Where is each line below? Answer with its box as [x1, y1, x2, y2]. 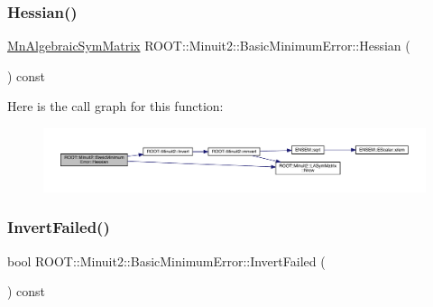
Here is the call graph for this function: [7, 97, 224, 116]
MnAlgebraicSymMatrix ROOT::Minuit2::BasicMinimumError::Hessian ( [7, 36, 410, 55]
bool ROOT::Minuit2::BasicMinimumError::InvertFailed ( [7, 251, 326, 270]
